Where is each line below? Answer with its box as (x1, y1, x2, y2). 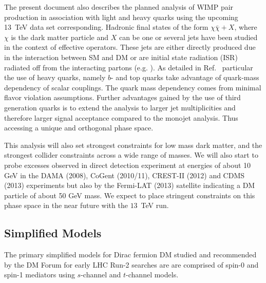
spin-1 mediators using (4, 269, 75, 280)
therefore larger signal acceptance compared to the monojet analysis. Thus (4, 112, 238, 123)
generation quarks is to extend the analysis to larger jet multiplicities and (4, 102, 236, 112)
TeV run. (141, 200, 169, 211)
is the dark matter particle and (11, 31, 109, 42)
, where (234, 22, 257, 32)
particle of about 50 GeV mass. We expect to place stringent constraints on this (4, 190, 255, 200)
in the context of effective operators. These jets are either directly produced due (4, 42, 256, 52)
